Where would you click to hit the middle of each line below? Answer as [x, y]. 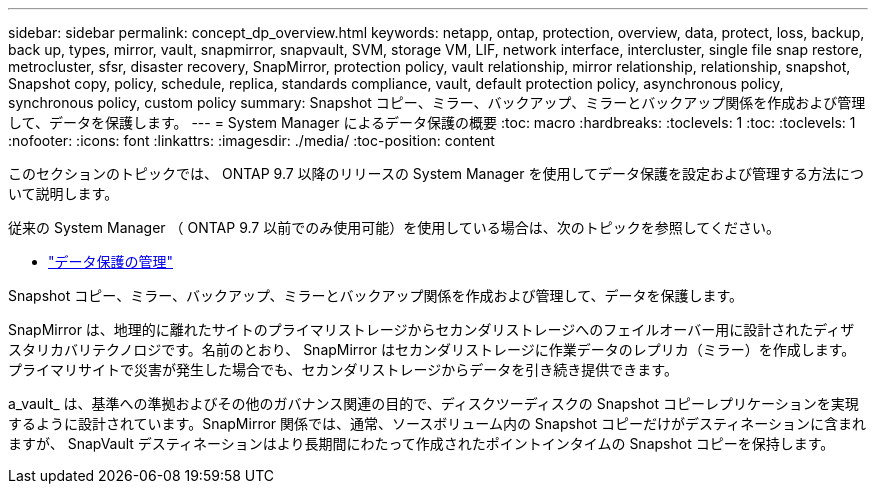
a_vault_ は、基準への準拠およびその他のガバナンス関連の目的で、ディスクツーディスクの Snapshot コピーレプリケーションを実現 [433, 403]
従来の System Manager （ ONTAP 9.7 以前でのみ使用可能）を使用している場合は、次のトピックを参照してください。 [394, 227]
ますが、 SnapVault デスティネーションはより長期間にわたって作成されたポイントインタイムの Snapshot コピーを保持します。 [421, 443]
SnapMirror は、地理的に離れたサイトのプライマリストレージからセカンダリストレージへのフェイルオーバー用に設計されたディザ [431, 329]
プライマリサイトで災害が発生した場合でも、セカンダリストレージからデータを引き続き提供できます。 [343, 369]
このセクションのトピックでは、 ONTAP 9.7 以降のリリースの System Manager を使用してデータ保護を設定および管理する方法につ [436, 173]
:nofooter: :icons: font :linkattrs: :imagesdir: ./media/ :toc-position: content [251, 140]
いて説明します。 [63, 193]
